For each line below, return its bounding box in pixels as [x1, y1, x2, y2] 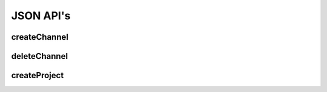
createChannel [11, 32, 69, 42]
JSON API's [11, 9, 71, 22]
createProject [11, 70, 64, 81]
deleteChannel [11, 51, 68, 61]
